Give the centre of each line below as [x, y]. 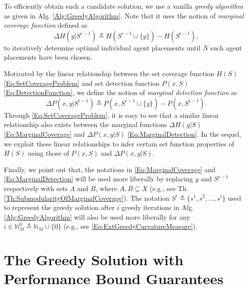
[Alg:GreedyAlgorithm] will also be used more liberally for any [97, 216]
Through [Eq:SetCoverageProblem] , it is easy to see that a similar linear [112, 115]
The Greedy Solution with [94, 260]
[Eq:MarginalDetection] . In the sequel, [184, 134]
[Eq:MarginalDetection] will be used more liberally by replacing [98, 179]
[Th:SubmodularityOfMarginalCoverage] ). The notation [87, 198]
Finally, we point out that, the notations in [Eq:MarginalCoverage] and [110, 169]
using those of [48, 153]
